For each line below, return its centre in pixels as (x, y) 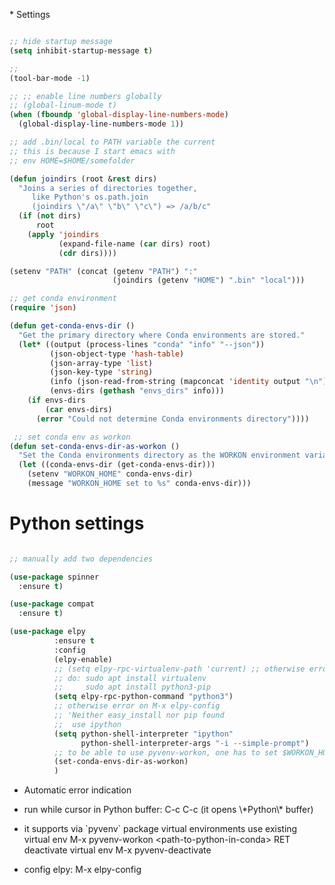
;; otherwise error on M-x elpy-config (137, 706)
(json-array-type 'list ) (101, 363)
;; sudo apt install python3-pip (132, 687)
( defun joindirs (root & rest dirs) (83, 179)
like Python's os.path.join (90, 197)
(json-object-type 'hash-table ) (117, 354)
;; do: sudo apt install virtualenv (130, 678)
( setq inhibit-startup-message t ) (81, 50)
